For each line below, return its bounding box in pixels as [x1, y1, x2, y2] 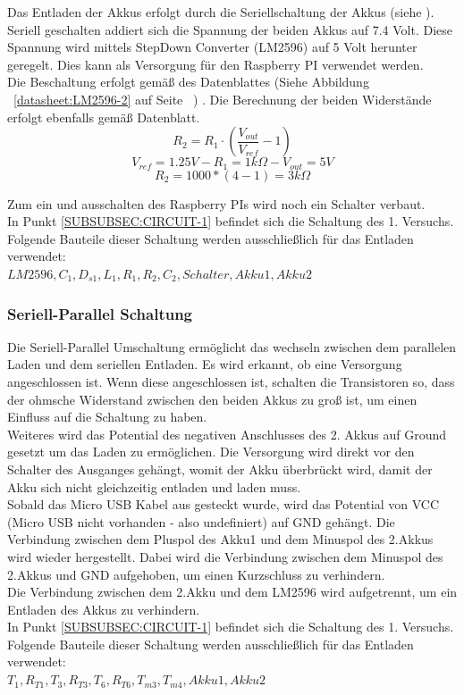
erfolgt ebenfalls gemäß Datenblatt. [7, 107, 200, 126]
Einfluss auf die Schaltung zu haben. [7, 407, 207, 426]
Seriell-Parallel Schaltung [7, 302, 193, 324]
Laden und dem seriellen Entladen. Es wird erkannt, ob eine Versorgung [7, 355, 402, 373]
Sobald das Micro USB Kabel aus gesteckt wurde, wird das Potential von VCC [7, 495, 440, 514]
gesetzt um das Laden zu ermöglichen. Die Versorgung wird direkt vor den [7, 442, 415, 461]
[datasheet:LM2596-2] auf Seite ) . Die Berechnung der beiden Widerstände [13, 89, 432, 108]
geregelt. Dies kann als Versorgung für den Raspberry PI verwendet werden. [7, 54, 424, 73]
